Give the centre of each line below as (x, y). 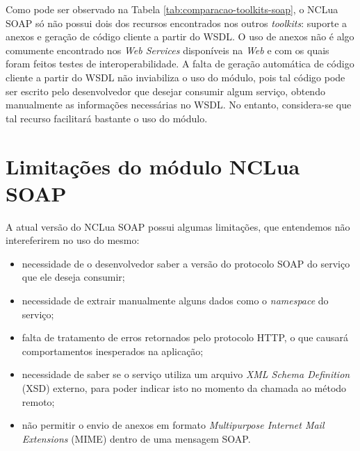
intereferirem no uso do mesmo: (73, 240)
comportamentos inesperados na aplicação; (113, 351)
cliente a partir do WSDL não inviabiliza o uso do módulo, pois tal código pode (175, 77)
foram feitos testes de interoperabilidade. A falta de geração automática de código (180, 64)
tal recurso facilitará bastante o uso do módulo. (107, 118)
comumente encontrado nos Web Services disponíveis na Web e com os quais (167, 50)
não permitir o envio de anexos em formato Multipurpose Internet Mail (173, 425)
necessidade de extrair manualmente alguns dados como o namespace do (175, 301)
